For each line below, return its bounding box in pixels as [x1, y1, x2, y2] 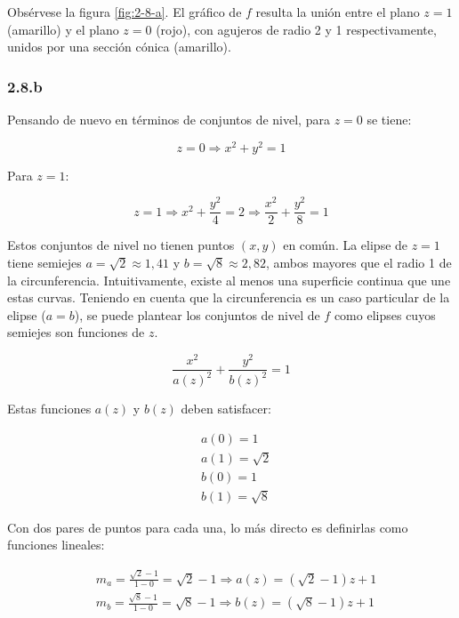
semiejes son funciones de [7, 323, 145, 341]
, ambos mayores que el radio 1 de [266, 253, 452, 271]
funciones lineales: [7, 535, 105, 554]
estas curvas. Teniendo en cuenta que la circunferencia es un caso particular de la [7, 288, 450, 307]
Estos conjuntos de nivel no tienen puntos [7, 236, 235, 254]
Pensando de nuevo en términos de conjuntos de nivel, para [7, 110, 330, 128]
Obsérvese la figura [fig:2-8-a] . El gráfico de [7, 3, 242, 20]
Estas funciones [7, 399, 92, 418]
